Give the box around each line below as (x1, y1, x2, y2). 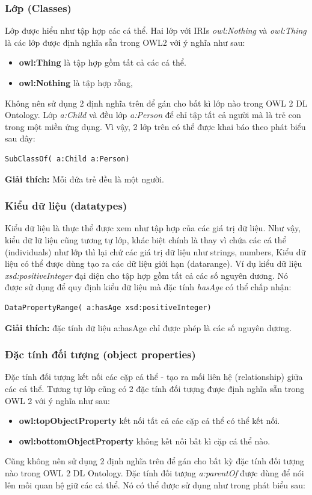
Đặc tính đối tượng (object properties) (5, 347, 196, 362)
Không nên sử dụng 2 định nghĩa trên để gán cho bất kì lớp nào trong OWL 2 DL (5, 96, 308, 109)
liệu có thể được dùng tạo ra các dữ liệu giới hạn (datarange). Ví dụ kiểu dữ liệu (5, 257, 302, 270)
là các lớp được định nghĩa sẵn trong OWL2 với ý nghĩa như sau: (5, 36, 245, 48)
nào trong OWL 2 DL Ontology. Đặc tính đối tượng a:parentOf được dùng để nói (5, 466, 304, 479)
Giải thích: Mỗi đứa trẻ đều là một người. (5, 172, 164, 185)
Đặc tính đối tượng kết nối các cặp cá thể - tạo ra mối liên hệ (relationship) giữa (5, 370, 303, 383)
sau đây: (5, 132, 35, 145)
